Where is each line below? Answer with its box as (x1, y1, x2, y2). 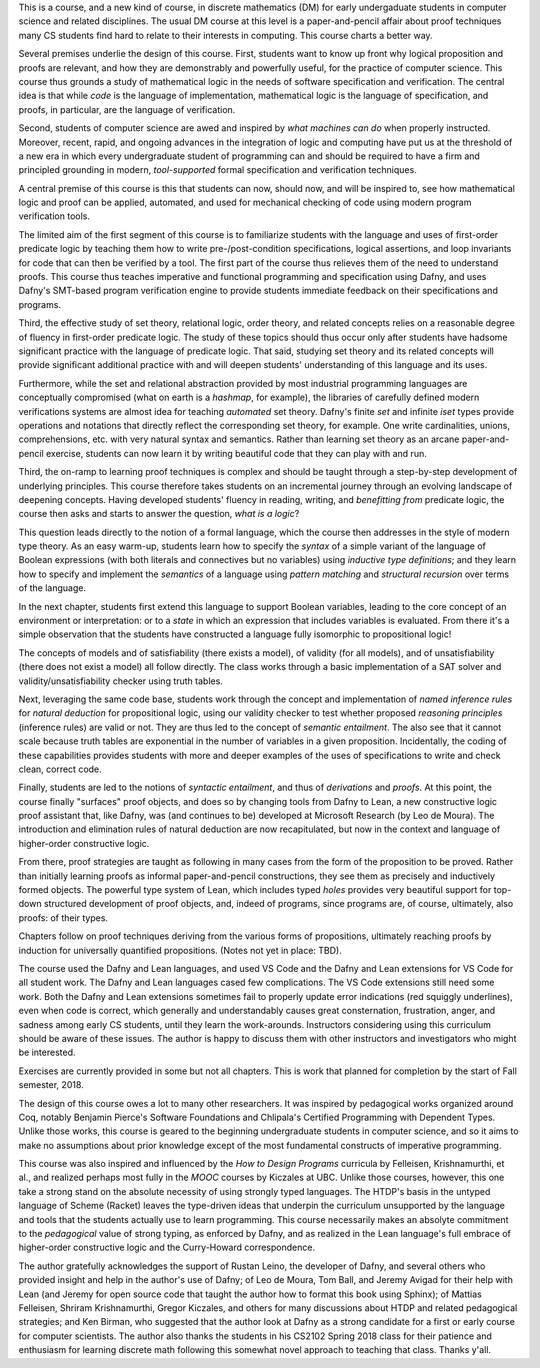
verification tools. (18, 210, 90, 222)
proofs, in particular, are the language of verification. (18, 103, 236, 115)
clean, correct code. (18, 763, 102, 775)
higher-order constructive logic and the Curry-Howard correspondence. (18, 1241, 315, 1254)
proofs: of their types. (18, 911, 109, 924)
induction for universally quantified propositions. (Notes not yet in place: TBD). (18, 944, 342, 956)
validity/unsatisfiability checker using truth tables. (18, 675, 224, 687)
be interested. (18, 1046, 76, 1059)
